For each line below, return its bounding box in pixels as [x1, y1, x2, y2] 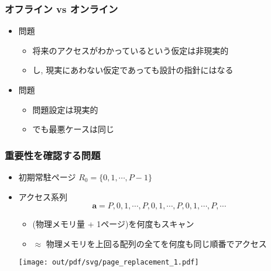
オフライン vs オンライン [5, 1, 118, 16]
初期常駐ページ [18, 171, 76, 183]
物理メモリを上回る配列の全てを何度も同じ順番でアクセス [46, 237, 267, 249]
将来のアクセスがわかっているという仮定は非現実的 [32, 44, 229, 56]
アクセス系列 [18, 190, 68, 203]
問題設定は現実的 [32, 103, 98, 115]
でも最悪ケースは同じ [32, 123, 114, 135]
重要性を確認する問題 [5, 147, 101, 162]
